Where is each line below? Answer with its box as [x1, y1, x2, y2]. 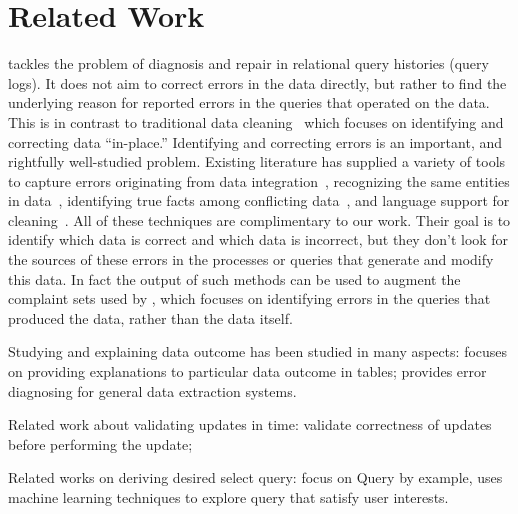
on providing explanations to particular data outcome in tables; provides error [8, 361, 487, 382]
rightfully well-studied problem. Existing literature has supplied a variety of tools [8, 151, 506, 172]
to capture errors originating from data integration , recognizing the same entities [8, 170, 510, 191]
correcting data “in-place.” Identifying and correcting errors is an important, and [8, 131, 503, 152]
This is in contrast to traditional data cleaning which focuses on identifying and [8, 111, 504, 132]
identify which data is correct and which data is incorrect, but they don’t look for [8, 229, 509, 250]
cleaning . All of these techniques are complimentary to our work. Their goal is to [8, 209, 511, 230]
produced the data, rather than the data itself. [8, 307, 293, 328]
